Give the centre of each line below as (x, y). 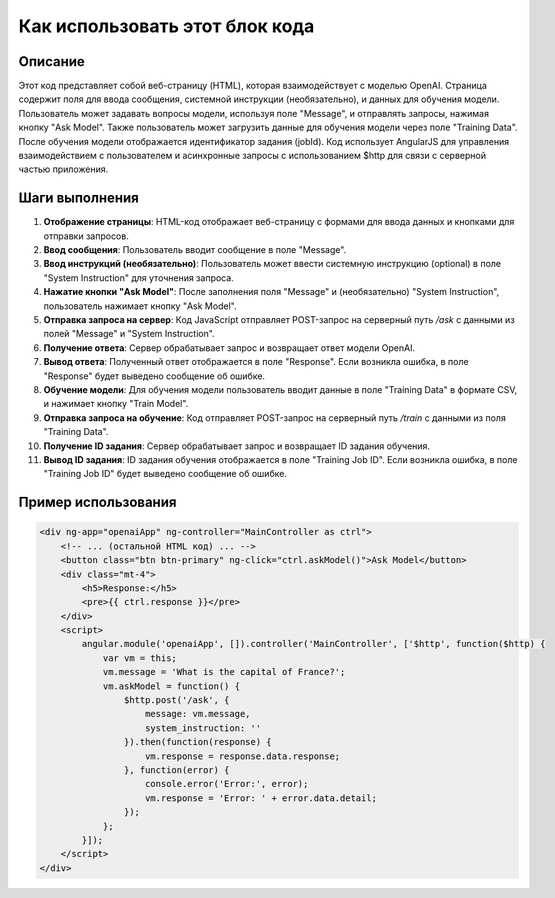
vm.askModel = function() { (171, 686)
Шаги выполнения (78, 198)
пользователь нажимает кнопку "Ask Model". (140, 306)
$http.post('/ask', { (176, 700)
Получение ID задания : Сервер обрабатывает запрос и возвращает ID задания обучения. (236, 446)
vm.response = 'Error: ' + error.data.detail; (261, 798)
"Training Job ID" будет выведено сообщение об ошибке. (165, 474)
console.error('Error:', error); (227, 784)
